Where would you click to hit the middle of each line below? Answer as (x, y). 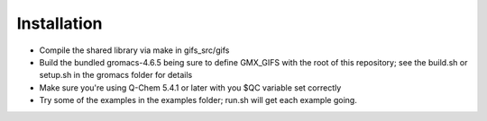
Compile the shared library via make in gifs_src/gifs (134, 50)
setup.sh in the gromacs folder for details (116, 75)
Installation (60, 23)
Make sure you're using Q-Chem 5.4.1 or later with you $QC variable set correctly (190, 87)
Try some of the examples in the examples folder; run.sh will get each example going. (198, 100)
